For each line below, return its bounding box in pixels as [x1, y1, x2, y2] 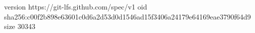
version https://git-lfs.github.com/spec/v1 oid [4, 1, 147, 11]
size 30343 [4, 21, 36, 31]
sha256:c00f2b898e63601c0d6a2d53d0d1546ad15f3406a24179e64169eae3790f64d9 [4, 11, 251, 21]
